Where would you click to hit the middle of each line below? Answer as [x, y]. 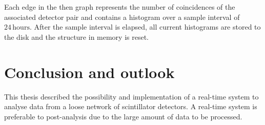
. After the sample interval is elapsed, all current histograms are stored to [145, 27]
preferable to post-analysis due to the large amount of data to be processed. [123, 116]
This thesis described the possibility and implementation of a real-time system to [131, 96]
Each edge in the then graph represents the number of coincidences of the [120, 7]
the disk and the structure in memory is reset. [77, 36]
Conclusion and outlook [89, 72]
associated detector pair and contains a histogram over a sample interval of [122, 17]
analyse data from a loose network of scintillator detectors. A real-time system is [131, 106]
